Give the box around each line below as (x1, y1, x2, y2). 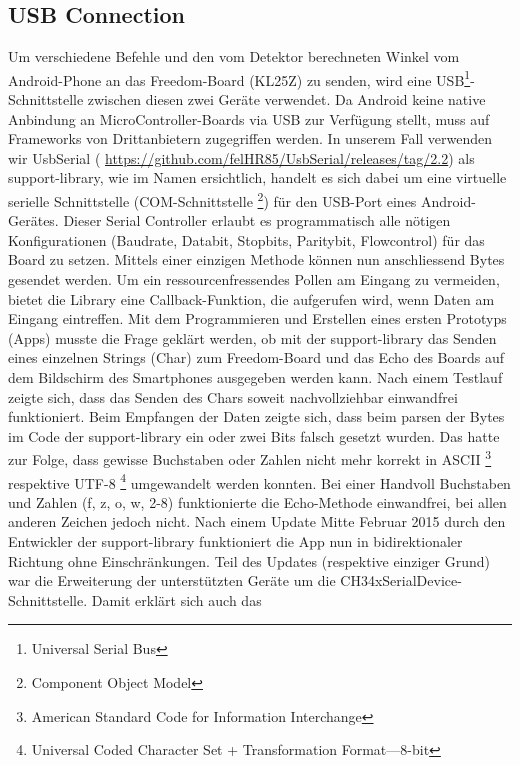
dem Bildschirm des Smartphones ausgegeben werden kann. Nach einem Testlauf (8, 367, 503, 388)
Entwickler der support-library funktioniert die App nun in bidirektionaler (8, 531, 463, 552)
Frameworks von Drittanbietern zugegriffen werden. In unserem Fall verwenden (8, 128, 493, 149)
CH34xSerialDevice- (340, 570, 462, 591)
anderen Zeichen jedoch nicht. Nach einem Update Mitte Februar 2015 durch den (8, 511, 506, 532)
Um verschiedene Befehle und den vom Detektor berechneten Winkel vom (8, 46, 460, 67)
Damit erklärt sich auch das (91, 589, 262, 610)
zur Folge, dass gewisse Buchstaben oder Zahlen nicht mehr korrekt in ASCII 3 (8, 446, 492, 470)
